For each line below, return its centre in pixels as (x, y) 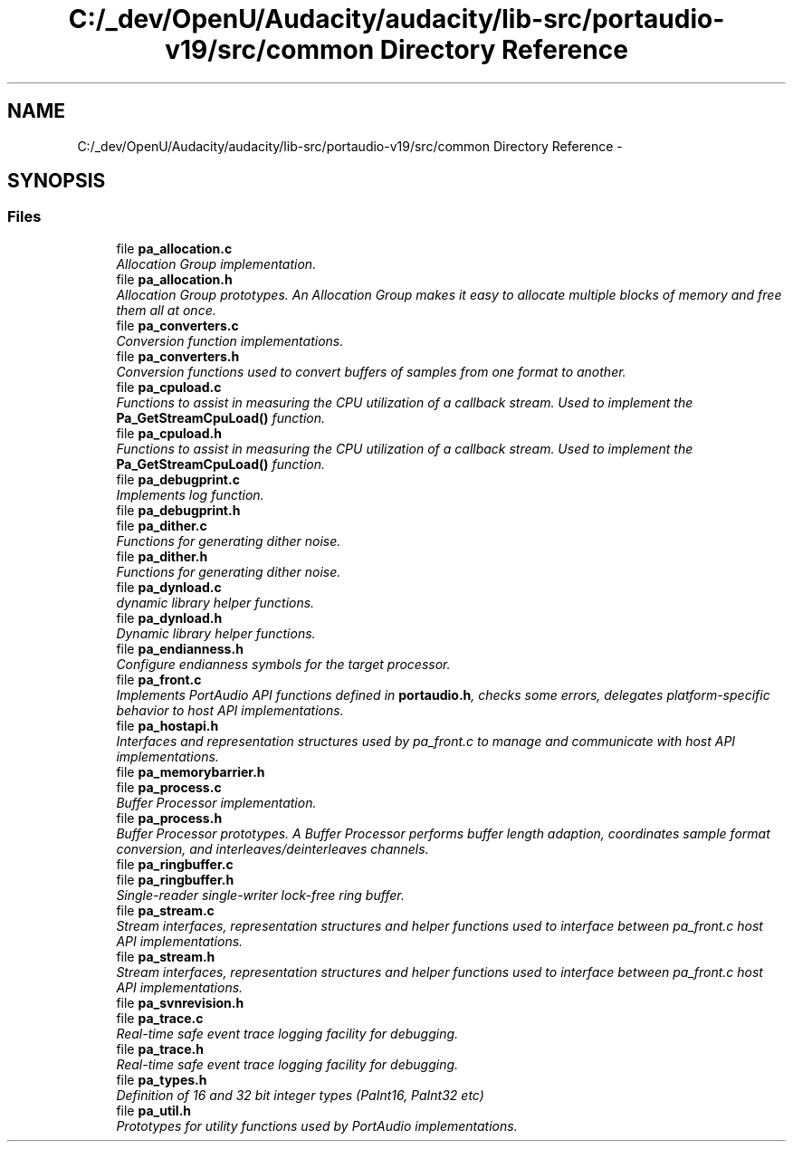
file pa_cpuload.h (169, 433)
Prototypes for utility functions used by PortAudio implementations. (317, 1125)
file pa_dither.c (162, 525)
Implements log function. (190, 494)
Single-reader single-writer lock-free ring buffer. (260, 895)
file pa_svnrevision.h (180, 1002)
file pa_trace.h (160, 1048)
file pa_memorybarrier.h (191, 771)
